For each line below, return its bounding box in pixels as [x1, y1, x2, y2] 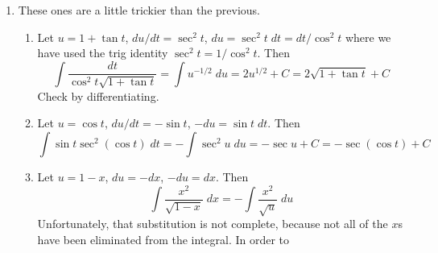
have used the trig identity [37, 44, 168, 61]
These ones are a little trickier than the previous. [18, 2, 260, 18]
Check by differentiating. [37, 87, 159, 104]
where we [345, 28, 391, 45]
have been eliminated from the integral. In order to [37, 231, 290, 248]
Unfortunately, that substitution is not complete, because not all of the [37, 215, 388, 232]
